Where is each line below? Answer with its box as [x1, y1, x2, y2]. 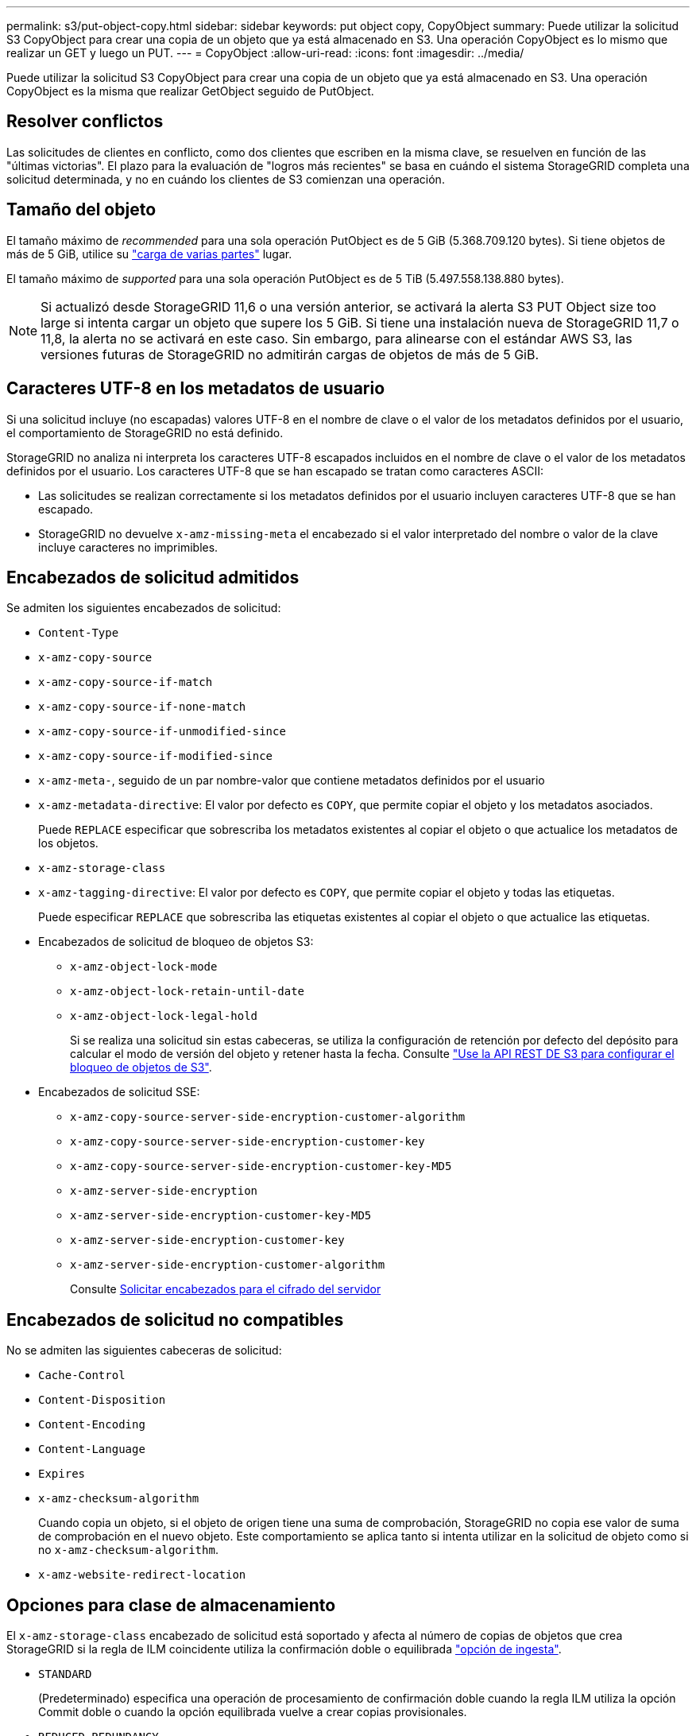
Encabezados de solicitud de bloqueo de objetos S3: [38, 935, 314, 949]
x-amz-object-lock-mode [70, 960, 218, 974]
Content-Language [38, 1443, 145, 1456]
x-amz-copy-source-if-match [38, 676, 213, 689]
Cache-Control [38, 1369, 126, 1382]
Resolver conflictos [6, 111, 164, 132]
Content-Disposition [38, 1393, 166, 1407]
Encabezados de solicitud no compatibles [6, 1309, 344, 1330]
